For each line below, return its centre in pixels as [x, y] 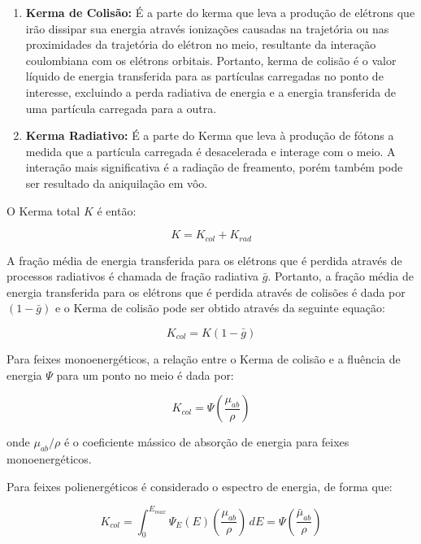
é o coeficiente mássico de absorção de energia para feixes [206, 442]
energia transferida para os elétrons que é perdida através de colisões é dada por [206, 292]
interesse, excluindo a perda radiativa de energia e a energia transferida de [210, 91]
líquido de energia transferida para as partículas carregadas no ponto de [204, 76]
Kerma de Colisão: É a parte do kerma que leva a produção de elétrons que [220, 12]
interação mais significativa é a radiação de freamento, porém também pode [214, 167]
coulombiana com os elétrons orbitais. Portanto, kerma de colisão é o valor [211, 60]
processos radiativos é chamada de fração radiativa [133, 276]
